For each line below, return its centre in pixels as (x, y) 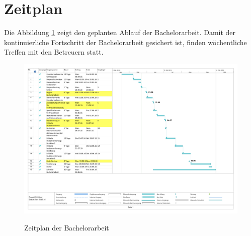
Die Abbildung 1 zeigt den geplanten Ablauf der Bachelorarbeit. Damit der (120, 32)
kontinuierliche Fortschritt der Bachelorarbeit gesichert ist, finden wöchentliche (125, 42)
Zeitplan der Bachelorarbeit (67, 227)
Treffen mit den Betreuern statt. (54, 52)
